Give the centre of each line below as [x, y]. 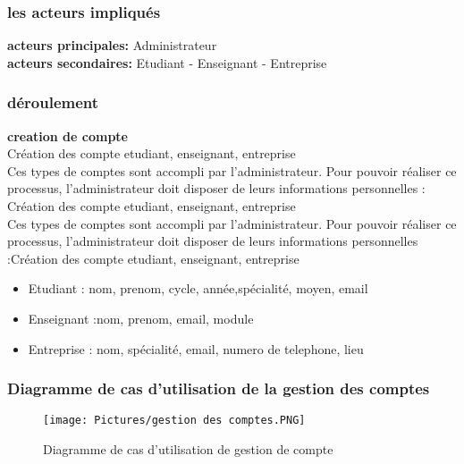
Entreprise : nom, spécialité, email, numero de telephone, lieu [196, 348]
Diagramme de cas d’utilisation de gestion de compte [188, 449]
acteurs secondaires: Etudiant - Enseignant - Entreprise [167, 62]
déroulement [53, 102]
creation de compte [67, 135]
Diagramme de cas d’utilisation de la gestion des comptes [219, 388]
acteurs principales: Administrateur [112, 45]
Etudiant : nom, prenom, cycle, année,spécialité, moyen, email [198, 288]
